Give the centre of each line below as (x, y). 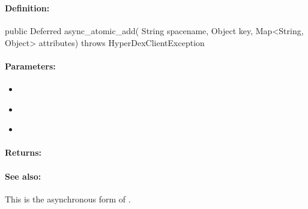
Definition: (27, 7)
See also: (23, 176)
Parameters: (30, 66)
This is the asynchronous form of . (68, 199)
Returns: (23, 152)
